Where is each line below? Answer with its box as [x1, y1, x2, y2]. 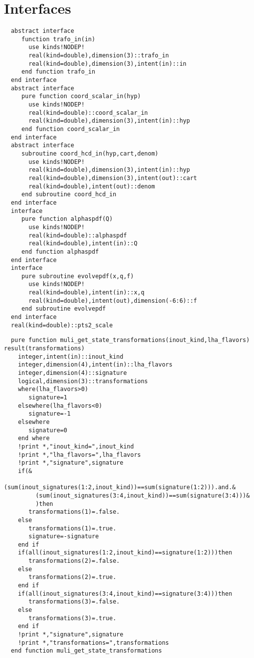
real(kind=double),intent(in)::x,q [28, 289, 145, 296]
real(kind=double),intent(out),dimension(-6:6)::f [28, 297, 197, 304]
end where [18, 435, 50, 442]
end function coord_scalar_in [21, 126, 120, 132]
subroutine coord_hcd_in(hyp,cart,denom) [21, 150, 158, 157]
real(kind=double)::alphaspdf [28, 232, 127, 239]
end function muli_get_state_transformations [11, 647, 162, 655]
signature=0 [28, 426, 67, 434]
